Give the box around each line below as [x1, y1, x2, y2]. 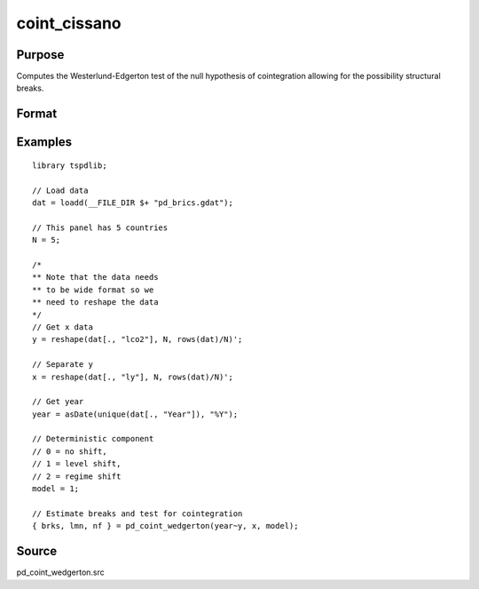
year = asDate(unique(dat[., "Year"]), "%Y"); [32, 409, 239, 419]
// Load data [32, 185, 89, 195]
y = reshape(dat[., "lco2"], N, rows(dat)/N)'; [32, 334, 243, 345]
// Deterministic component [32, 434, 154, 444]
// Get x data [32, 322, 93, 332]
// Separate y [32, 360, 93, 370]
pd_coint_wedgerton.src [16, 567, 106, 577]
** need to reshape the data [32, 298, 159, 307]
